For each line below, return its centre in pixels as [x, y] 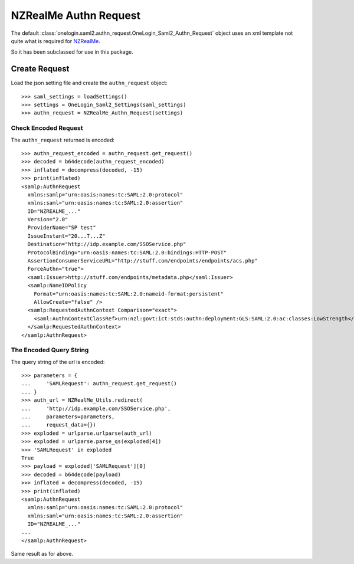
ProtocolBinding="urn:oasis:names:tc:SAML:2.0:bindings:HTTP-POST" [127, 253]
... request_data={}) [59, 425]
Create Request [40, 69]
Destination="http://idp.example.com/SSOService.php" [107, 244]
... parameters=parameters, [68, 417]
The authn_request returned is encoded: [63, 140]
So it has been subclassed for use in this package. [72, 52]
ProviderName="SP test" [62, 228]
